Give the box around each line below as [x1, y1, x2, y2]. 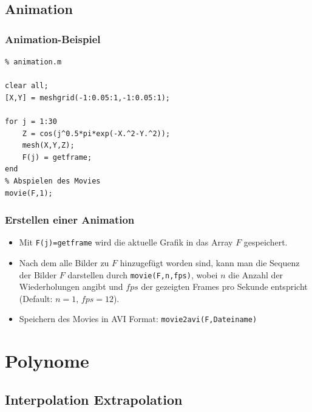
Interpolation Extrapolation [5, 390, 183, 408]
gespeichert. [243, 236, 288, 249]
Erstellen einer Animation [5, 212, 135, 227]
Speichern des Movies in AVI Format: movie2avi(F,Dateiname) [19, 312, 257, 325]
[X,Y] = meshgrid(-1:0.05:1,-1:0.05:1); [5, 93, 171, 102]
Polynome [5, 348, 89, 373]
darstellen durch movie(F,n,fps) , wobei [67, 268, 218, 281]
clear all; [5, 81, 49, 91]
